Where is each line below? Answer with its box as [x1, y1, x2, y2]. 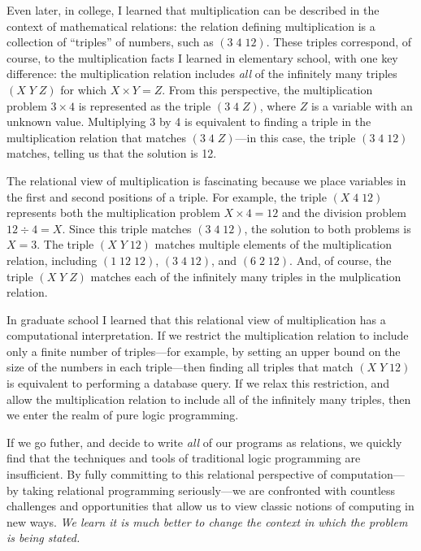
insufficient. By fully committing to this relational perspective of [7, 466, 328, 483]
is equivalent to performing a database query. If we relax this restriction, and [7, 375, 390, 392]
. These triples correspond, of [266, 33, 412, 50]
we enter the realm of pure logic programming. [7, 406, 239, 423]
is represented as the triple [78, 97, 211, 114]
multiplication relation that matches [7, 128, 187, 145]
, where [259, 97, 297, 114]
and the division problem [281, 204, 406, 221]
